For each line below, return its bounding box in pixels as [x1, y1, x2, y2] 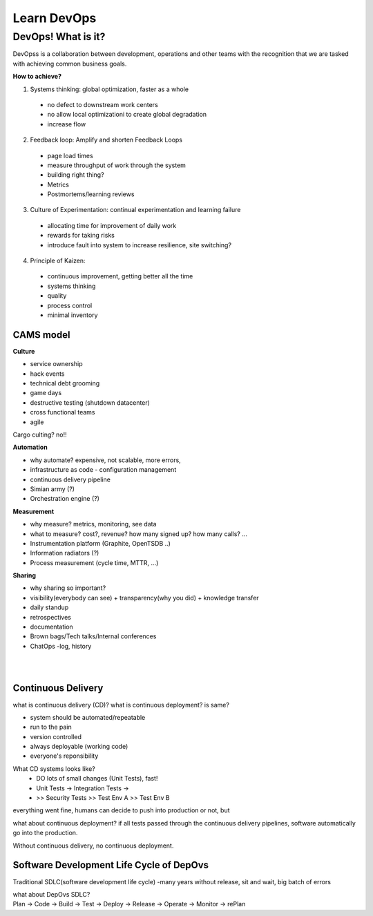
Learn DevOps [12, 10, 97, 26]
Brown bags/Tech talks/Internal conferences [30, 632, 157, 640]
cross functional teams [30, 408, 95, 417]
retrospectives [30, 613, 72, 621]
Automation [12, 443, 48, 452]
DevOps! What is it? [12, 30, 106, 43]
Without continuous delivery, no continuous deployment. [12, 841, 174, 850]
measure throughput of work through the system [47, 161, 186, 169]
